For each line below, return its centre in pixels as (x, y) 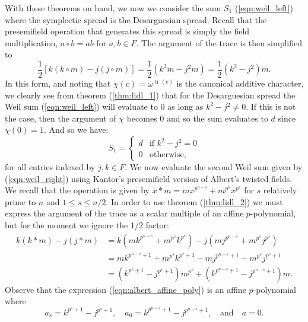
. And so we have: (76, 130)
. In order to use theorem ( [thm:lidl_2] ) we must (194, 201)
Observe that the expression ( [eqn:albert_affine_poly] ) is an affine (126, 289)
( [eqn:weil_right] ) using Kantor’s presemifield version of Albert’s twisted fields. (149, 178)
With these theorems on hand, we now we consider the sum (113, 8)
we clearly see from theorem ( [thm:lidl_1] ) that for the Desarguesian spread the (150, 95)
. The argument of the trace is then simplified (219, 42)
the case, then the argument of (61, 118)
